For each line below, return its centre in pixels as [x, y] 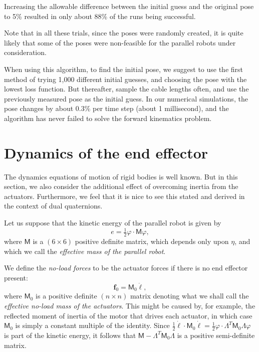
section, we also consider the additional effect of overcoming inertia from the [121, 186]
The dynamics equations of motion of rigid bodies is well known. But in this [121, 176]
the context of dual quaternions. [53, 206]
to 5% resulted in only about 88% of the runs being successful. [100, 16]
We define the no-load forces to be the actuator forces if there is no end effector [126, 268]
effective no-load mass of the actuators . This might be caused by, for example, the [130, 305]
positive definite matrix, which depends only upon [152, 241]
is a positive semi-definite [216, 335]
